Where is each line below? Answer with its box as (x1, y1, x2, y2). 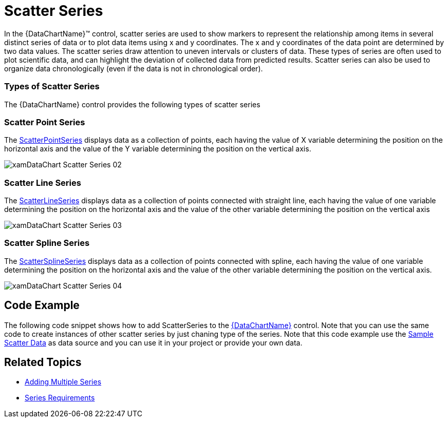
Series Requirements (25, 393, 95, 402)
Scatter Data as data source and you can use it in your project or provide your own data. (4, 338, 303, 347)
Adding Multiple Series (25, 377, 102, 387)
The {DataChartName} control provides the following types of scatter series (4, 100, 260, 109)
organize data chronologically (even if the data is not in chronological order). (4, 64, 263, 73)
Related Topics (4, 356, 82, 369)
